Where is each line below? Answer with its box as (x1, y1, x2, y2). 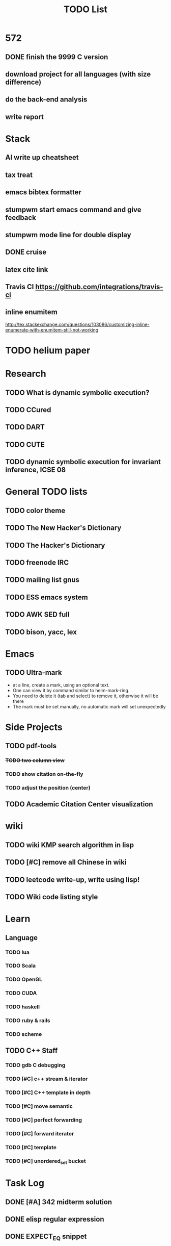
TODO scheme (5, 1031, 42, 1038)
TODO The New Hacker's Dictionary (5, 524, 122, 532)
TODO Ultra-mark (5, 668, 62, 677)
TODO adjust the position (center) (5, 784, 91, 791)
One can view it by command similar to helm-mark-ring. (12, 687, 130, 693)
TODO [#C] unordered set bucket (5, 1157, 86, 1166)
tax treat (5, 170, 33, 179)
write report (5, 112, 44, 121)
